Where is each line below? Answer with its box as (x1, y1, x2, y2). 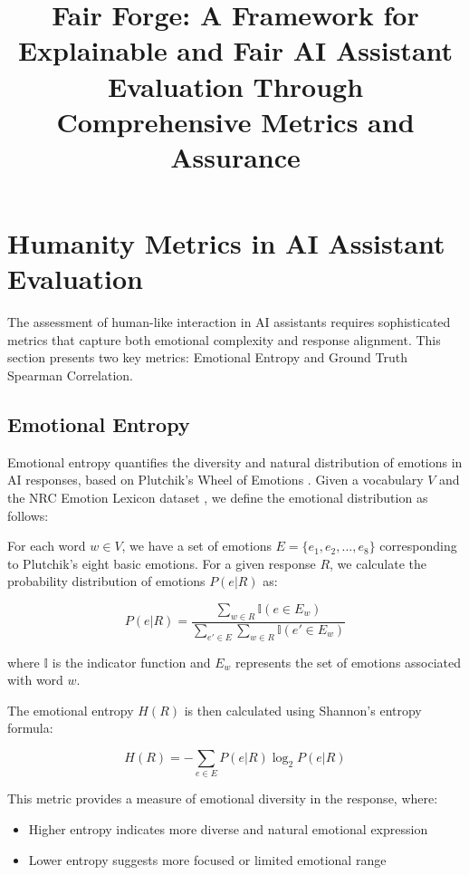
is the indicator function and (52, 652, 211, 671)
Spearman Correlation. (7, 366, 133, 385)
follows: (7, 505, 49, 524)
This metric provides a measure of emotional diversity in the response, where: (7, 789, 438, 808)
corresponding (379, 536, 457, 555)
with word (7, 670, 63, 689)
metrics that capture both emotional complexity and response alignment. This (7, 330, 441, 349)
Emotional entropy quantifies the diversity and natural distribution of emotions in (7, 452, 463, 471)
